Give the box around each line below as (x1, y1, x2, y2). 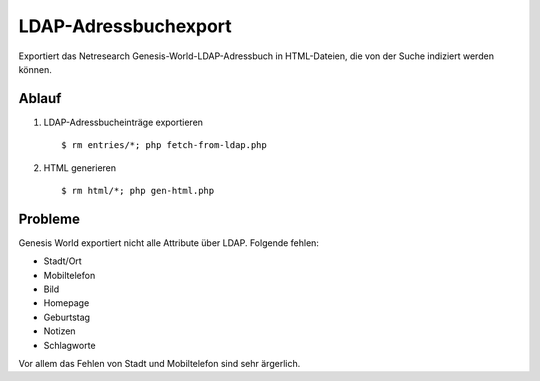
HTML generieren (43, 161, 117, 174)
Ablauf (18, 90, 62, 107)
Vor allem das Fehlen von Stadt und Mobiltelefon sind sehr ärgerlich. (18, 358, 301, 370)
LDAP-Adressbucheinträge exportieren (43, 116, 204, 128)
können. (18, 63, 52, 75)
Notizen (43, 325, 76, 337)
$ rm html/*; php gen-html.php (61, 185, 215, 197)
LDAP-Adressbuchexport (18, 15, 232, 37)
